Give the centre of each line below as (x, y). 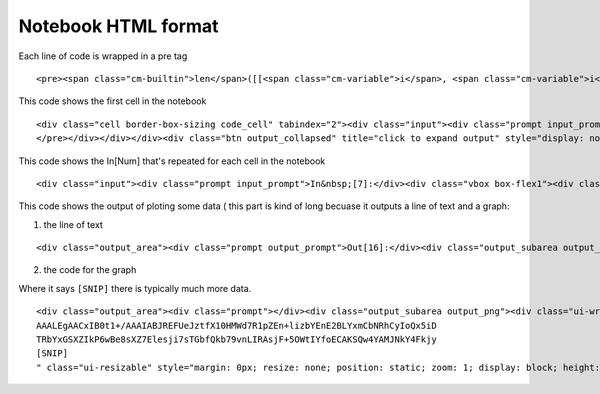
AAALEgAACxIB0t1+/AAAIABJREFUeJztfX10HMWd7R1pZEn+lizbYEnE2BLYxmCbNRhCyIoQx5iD (236, 325)
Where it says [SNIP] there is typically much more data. (135, 288)
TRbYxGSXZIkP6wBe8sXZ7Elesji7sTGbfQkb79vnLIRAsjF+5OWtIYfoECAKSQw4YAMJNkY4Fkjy (236, 339)
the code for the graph (90, 270)
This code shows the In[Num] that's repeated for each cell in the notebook (172, 161)
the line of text (73, 224)
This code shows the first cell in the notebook (112, 101)
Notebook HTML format (118, 26)
